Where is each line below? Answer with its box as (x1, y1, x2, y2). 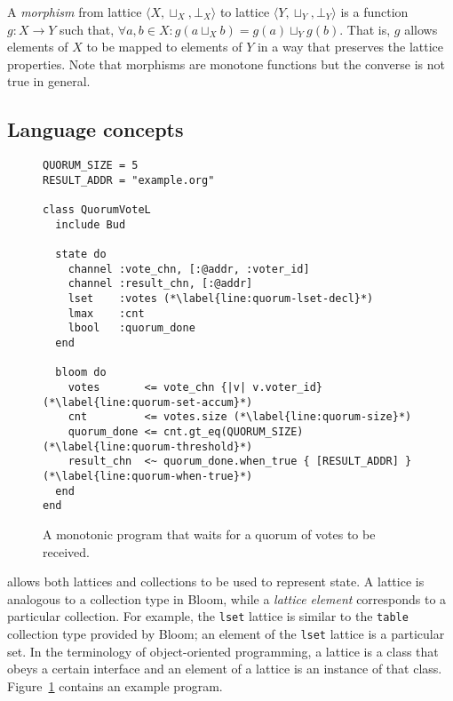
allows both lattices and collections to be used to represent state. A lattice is (7, 572, 425, 591)
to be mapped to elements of (86, 37, 242, 56)
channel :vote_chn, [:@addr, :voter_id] (68, 262, 310, 275)
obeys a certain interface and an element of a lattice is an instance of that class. (7, 659, 442, 678)
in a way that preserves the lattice (257, 37, 443, 56)
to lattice (219, 3, 270, 20)
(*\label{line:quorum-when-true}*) (43, 469, 253, 482)
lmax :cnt (68, 307, 145, 320)
